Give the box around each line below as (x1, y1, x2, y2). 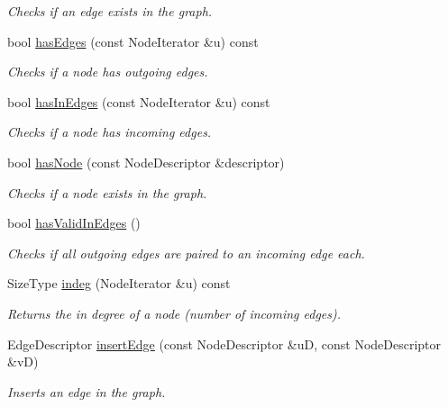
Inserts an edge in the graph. (7, 382, 166, 401)
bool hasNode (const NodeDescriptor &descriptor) (7, 152, 285, 171)
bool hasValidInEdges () (7, 213, 141, 232)
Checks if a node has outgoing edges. (7, 62, 208, 81)
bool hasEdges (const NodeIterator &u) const (7, 32, 259, 50)
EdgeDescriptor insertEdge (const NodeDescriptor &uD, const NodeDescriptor (7, 334, 442, 353)
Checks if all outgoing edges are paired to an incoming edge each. (7, 243, 365, 262)
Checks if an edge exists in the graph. (7, 2, 213, 20)
